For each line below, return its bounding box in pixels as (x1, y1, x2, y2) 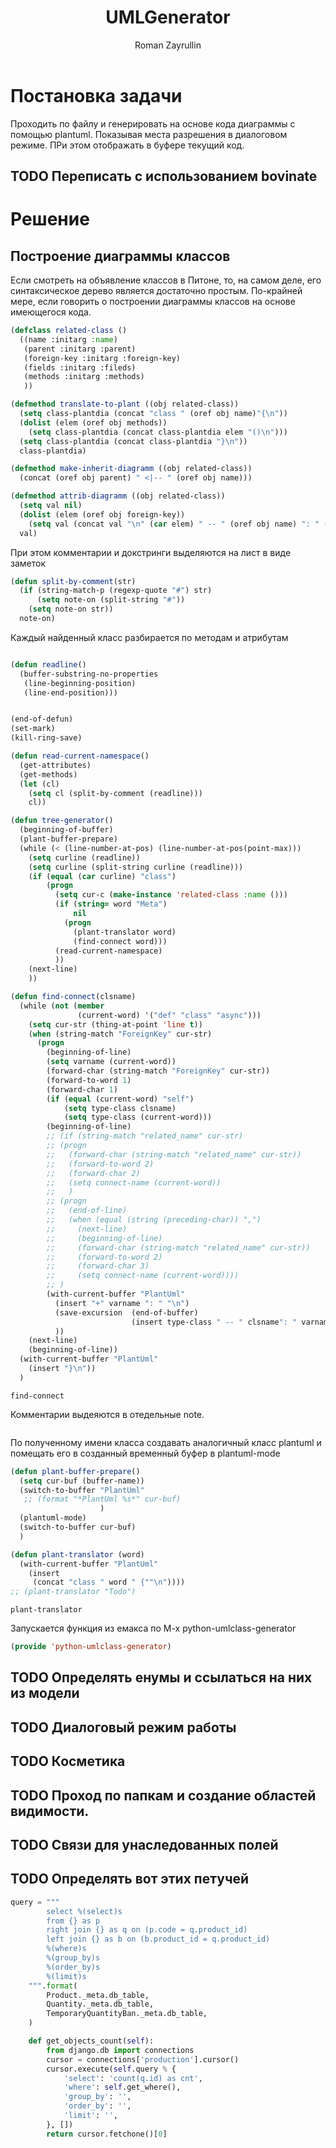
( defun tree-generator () (10, 816, 114, 826)
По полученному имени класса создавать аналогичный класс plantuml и (10, 1436, 322, 1448)
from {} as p (46, 1916, 101, 1926)
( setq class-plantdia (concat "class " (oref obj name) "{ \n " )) (19, 409, 288, 419)
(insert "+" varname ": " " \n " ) (54, 1298, 190, 1308)
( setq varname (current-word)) (46, 1057, 177, 1067)
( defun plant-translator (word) (10, 1549, 145, 1560)
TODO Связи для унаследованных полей (10, 1837, 279, 1854)
